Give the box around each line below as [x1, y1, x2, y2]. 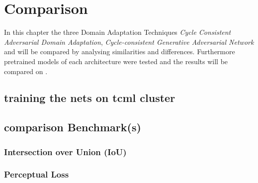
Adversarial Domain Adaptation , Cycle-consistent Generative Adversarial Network [4, 36, 254, 47]
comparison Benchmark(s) [4, 119, 141, 135]
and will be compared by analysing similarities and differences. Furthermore [4, 46, 235, 57]
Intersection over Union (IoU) [4, 145, 127, 158]
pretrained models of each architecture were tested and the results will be [4, 56, 228, 66]
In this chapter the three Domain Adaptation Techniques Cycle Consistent [4, 27, 231, 37]
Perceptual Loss [4, 168, 69, 181]
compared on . [4, 66, 48, 76]
